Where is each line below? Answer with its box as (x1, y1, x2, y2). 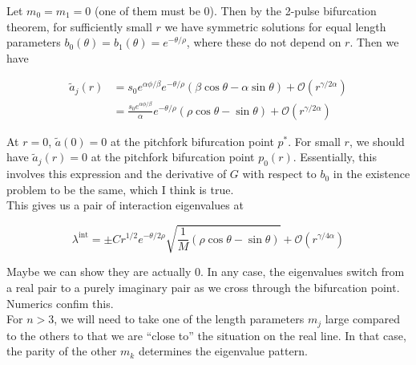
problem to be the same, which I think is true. (6, 180, 234, 197)
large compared (325, 310, 401, 327)
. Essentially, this (293, 148, 378, 165)
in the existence (333, 165, 410, 182)
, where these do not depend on (186, 34, 341, 51)
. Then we (349, 34, 399, 51)
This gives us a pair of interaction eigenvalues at (6, 197, 244, 213)
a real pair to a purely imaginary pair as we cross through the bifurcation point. (6, 279, 400, 296)
